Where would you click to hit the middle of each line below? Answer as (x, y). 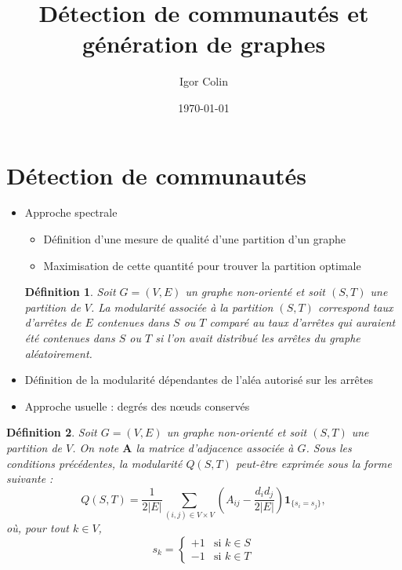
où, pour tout (38, 528)
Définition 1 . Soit (70, 292)
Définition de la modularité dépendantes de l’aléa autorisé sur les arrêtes (199, 380)
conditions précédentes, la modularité (94, 463)
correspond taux (355, 307)
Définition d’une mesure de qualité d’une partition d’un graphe (195, 239)
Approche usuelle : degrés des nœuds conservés (137, 406)
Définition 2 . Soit (52, 432)
